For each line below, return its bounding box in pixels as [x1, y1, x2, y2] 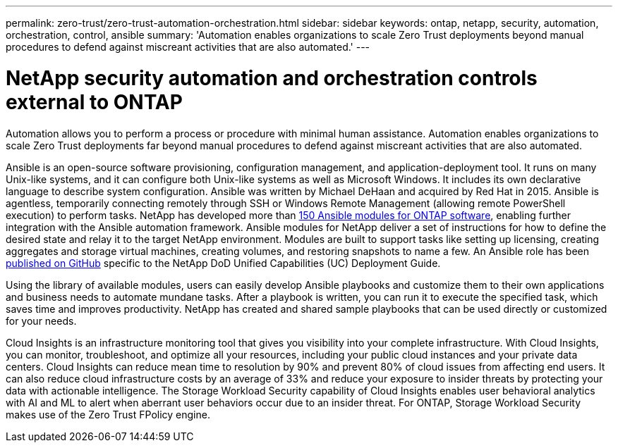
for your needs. [6, 314, 77, 327]
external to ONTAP [6, 89, 183, 114]
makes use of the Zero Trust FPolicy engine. [6, 408, 210, 421]
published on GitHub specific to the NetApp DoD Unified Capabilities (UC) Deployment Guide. [6, 256, 441, 269]
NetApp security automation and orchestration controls [6, 66, 538, 90]
